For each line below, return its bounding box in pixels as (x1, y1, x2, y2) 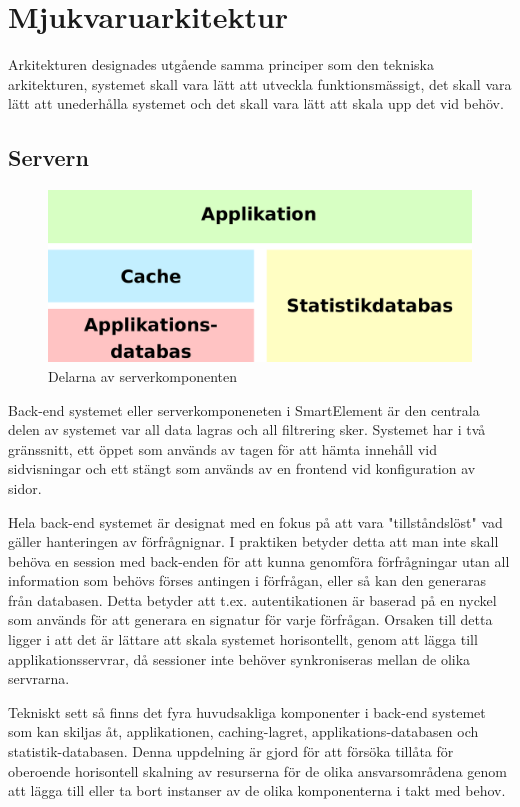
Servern (8, 142, 89, 173)
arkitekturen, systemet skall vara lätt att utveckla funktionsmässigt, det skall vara (8, 73, 512, 94)
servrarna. (8, 668, 70, 689)
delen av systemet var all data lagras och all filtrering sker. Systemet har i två (8, 419, 486, 440)
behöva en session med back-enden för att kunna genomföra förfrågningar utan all (8, 550, 510, 571)
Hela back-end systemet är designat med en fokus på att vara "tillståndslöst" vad (8, 511, 503, 532)
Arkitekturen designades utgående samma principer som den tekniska (8, 54, 434, 75)
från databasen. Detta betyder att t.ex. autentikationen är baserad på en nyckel (8, 589, 497, 610)
